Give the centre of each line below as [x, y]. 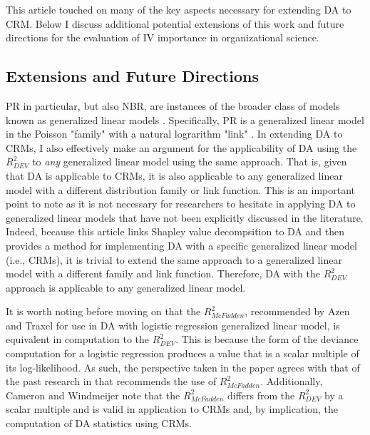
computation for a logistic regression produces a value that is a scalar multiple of [183, 353]
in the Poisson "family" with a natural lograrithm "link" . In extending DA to [174, 134]
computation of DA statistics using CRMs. [99, 423]
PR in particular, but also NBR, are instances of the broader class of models [173, 105]
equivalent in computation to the [78, 339]
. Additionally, [292, 381]
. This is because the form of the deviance [267, 339]
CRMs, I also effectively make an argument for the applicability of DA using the [181, 147]
